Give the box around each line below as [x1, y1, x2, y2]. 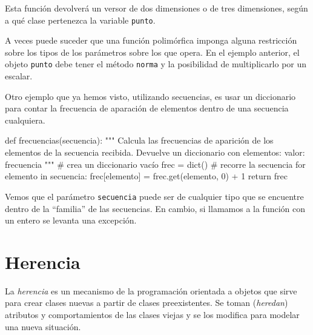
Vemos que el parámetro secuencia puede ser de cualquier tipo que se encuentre [5, 190, 304, 202]
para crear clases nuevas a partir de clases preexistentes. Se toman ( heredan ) [5, 296, 288, 309]
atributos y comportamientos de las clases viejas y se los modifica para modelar [5, 308, 300, 320]
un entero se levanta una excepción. [5, 214, 137, 227]
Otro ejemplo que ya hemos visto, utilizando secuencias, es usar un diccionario [5, 90, 296, 102]
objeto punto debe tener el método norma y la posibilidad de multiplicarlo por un [5, 58, 307, 70]
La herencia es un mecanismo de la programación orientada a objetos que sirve [5, 284, 297, 297]
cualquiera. [5, 113, 45, 126]
